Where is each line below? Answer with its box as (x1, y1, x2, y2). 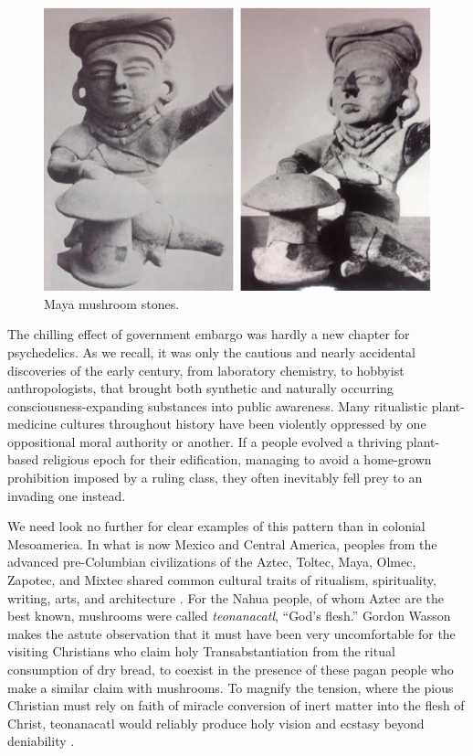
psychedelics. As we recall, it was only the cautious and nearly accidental (7, 342, 415, 361)
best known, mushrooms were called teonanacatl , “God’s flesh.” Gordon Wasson (7, 606, 451, 625)
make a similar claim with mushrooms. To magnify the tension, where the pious (7, 677, 454, 697)
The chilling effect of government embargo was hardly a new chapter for (7, 325, 410, 344)
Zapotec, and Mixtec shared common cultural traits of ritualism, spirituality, (7, 570, 436, 590)
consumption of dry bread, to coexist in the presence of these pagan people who (7, 660, 454, 678)
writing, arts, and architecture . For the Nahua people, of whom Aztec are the (7, 588, 445, 607)
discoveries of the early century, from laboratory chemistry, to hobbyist (7, 360, 405, 379)
